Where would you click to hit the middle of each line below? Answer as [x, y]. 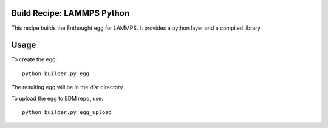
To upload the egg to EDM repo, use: [57, 98]
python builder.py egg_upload [67, 112]
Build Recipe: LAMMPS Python [70, 13]
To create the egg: [34, 59]
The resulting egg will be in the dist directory [67, 87]
